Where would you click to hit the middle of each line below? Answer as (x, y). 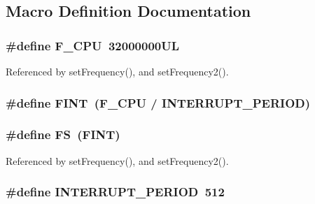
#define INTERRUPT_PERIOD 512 (115, 192)
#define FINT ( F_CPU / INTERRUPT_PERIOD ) (158, 102)
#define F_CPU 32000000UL (92, 45)
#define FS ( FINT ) (63, 134)
